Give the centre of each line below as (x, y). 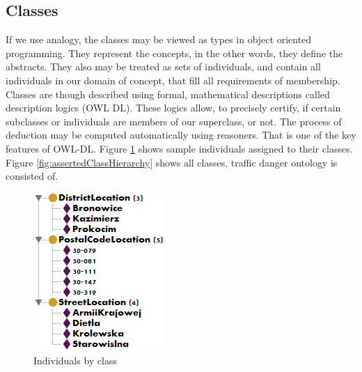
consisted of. (32, 176)
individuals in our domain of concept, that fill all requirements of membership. (173, 80)
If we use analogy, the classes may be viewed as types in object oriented (159, 39)
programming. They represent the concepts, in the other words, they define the (174, 53)
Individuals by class (76, 361)
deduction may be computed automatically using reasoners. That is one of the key (181, 135)
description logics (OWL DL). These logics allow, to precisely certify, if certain (173, 108)
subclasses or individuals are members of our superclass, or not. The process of (174, 121)
